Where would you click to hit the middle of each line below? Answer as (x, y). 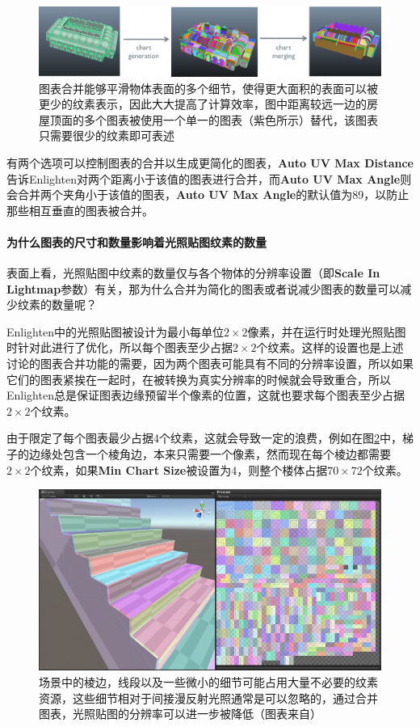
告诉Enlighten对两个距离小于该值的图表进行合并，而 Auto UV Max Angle (204, 178)
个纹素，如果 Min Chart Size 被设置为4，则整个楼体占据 (179, 469)
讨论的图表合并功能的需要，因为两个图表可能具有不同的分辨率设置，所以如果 (210, 363)
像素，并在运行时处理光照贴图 (327, 331)
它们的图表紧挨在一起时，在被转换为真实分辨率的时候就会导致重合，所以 (199, 379)
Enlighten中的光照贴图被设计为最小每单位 (115, 331)
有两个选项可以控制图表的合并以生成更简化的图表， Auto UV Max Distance (210, 162)
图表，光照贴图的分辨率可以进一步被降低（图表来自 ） (180, 714)
